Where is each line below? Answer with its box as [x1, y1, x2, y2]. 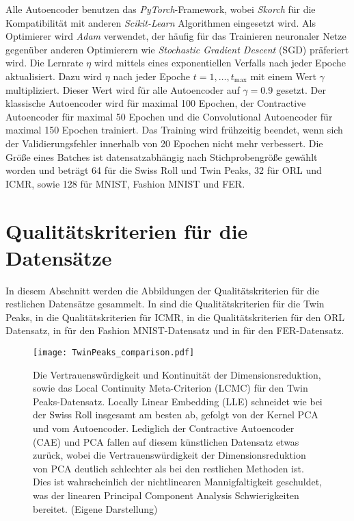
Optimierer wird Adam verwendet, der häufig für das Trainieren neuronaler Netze [5, 29, 346, 43]
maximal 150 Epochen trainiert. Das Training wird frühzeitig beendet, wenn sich [5, 123, 343, 137]
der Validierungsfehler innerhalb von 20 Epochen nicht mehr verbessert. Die [5, 136, 323, 150]
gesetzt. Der [275, 82, 326, 97]
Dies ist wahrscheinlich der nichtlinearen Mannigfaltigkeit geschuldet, [33, 474, 322, 489]
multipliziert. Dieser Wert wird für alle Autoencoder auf [5, 82, 240, 97]
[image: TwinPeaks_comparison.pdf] [33, 348, 195, 357]
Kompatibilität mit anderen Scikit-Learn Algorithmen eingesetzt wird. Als [5, 15, 316, 29]
